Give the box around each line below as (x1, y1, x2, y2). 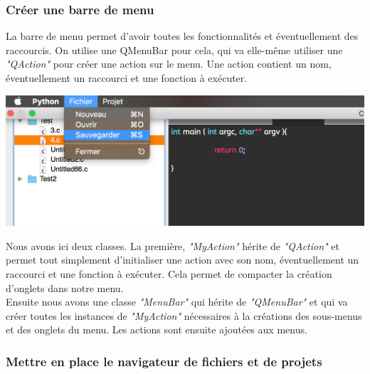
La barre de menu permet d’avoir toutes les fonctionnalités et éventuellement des (6, 28, 359, 43)
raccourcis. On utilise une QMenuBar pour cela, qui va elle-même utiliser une (6, 42, 343, 57)
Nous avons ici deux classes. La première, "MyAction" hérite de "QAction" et (6, 238, 339, 253)
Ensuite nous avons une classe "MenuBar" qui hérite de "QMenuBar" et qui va (6, 294, 348, 309)
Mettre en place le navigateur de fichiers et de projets (6, 352, 322, 370)
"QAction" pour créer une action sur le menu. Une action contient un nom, (6, 56, 332, 71)
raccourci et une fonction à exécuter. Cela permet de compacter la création (6, 266, 332, 281)
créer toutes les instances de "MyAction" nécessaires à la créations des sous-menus (6, 308, 362, 323)
